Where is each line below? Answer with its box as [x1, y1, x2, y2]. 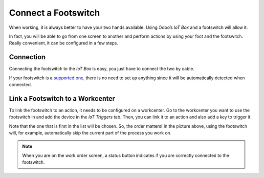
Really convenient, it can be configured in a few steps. [9, 40, 118, 46]
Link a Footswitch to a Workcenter [9, 94, 115, 103]
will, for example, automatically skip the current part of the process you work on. [9, 130, 172, 136]
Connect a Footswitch [9, 7, 100, 18]
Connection [9, 53, 46, 61]
